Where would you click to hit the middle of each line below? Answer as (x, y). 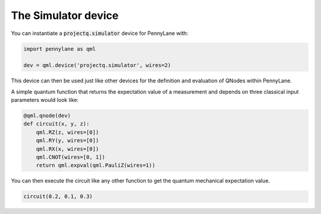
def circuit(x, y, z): (56, 124)
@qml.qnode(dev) (47, 116)
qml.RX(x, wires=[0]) (67, 149)
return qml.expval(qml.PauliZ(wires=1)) (96, 165)
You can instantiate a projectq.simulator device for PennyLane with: (100, 33)
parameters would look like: (45, 100)
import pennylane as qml (60, 49)
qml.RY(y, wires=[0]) (67, 140)
